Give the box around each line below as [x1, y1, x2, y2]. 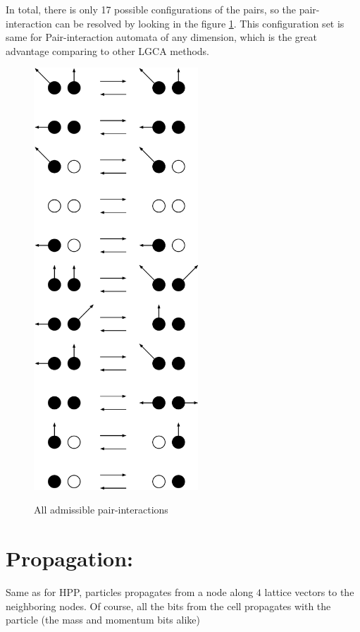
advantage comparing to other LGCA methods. [6, 43, 210, 58]
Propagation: [6, 544, 134, 573]
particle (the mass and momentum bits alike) [6, 612, 200, 627]
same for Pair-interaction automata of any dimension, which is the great [6, 30, 317, 44]
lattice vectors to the [264, 585, 354, 600]
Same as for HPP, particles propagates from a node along [6, 585, 254, 600]
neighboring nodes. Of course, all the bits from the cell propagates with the [6, 598, 331, 613]
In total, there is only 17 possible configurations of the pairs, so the [6, 2, 297, 16]
